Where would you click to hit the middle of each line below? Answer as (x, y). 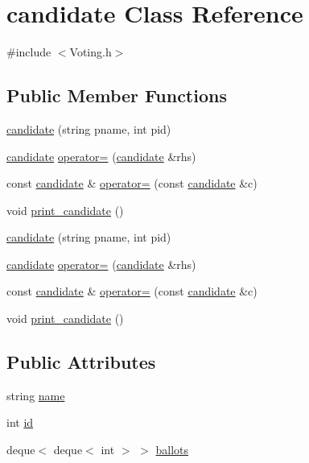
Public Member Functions (117, 95)
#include (29, 52)
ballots (172, 450)
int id (20, 422)
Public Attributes (81, 362)
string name (36, 395)
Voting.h (91, 52)
